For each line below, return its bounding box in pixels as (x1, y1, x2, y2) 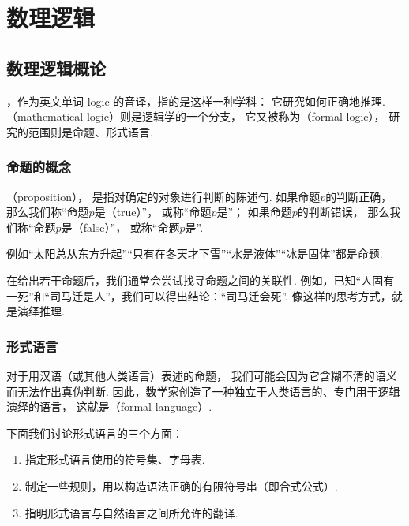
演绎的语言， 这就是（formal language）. (6, 398, 212, 415)
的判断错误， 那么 (297, 203, 390, 220)
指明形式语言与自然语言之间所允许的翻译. (24, 504, 238, 520)
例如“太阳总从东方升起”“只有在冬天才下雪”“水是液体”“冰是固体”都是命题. (6, 245, 383, 262)
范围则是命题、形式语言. (28, 123, 153, 140)
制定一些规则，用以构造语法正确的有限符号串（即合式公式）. (24, 477, 338, 494)
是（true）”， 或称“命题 (94, 203, 212, 220)
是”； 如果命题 (216, 203, 292, 220)
